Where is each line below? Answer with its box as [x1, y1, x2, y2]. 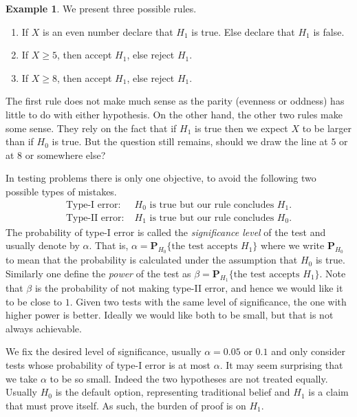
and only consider [271, 344, 345, 359]
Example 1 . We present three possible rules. [6, 1, 197, 15]
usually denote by [6, 238, 80, 253]
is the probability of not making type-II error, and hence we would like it [34, 281, 343, 295]
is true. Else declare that [191, 24, 295, 39]
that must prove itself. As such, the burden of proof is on [6, 398, 246, 412]
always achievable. [6, 321, 82, 335]
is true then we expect [195, 120, 288, 135]
